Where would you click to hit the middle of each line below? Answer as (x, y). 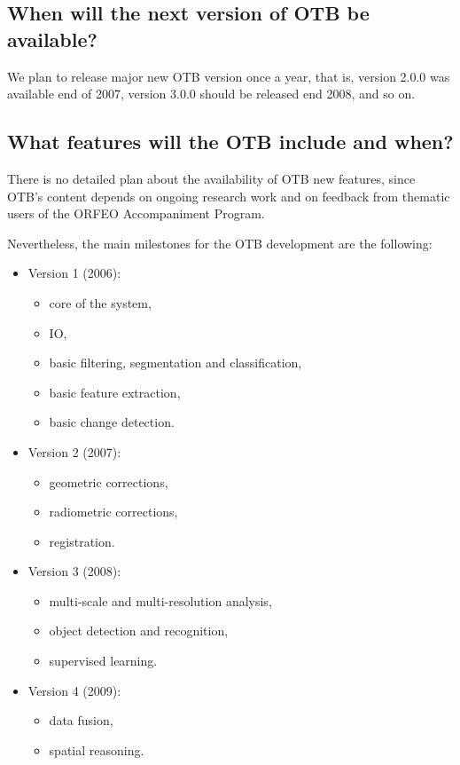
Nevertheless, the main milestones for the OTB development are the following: (220, 243)
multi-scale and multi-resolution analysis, (160, 600)
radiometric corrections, (113, 512)
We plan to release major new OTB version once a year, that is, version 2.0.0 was (229, 76)
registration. (82, 541)
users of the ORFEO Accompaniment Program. (136, 213)
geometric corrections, (109, 481)
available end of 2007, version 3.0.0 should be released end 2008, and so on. (211, 94)
